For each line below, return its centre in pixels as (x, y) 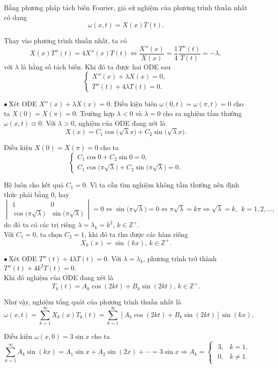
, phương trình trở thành (180, 258)
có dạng (15, 17)
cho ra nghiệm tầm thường (202, 113)
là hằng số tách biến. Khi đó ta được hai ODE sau (96, 66)
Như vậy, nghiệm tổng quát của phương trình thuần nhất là (93, 302)
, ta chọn (49, 234)
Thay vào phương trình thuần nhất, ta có (65, 41)
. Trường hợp (95, 113)
